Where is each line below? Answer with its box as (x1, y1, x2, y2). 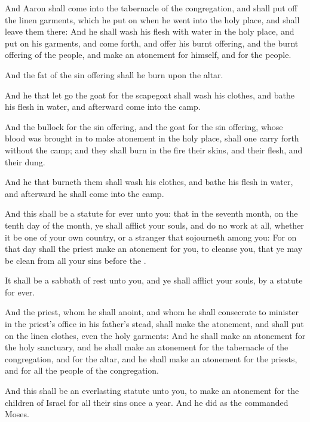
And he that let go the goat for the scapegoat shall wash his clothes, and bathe (5, 88, 294, 101)
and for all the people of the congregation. (5, 364, 159, 377)
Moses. (5, 408, 29, 420)
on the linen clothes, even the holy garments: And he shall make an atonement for (5, 329, 306, 341)
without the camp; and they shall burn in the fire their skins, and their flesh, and (5, 143, 303, 156)
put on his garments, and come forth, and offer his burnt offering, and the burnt (5, 36, 299, 49)
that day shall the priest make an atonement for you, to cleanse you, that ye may (5, 242, 303, 255)
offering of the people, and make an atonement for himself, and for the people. (5, 48, 291, 61)
